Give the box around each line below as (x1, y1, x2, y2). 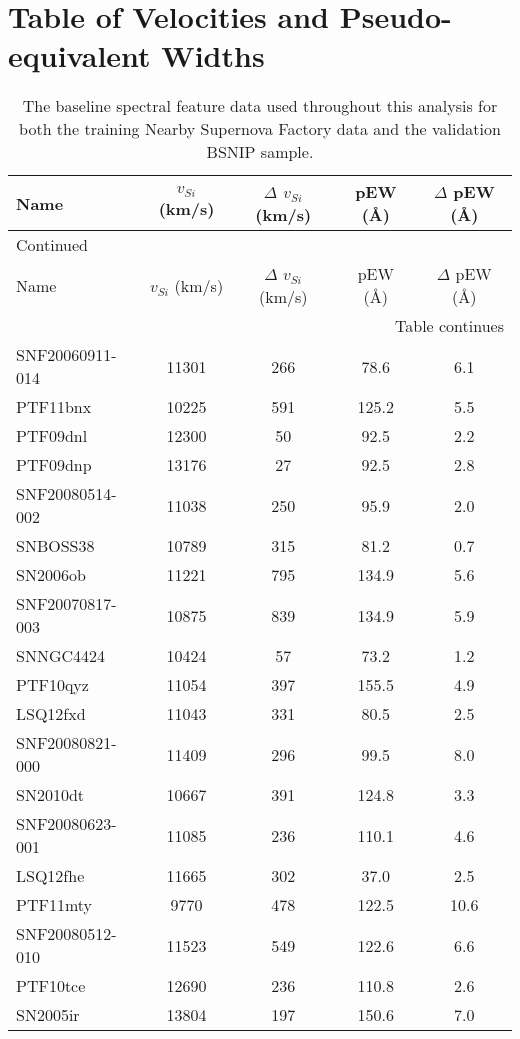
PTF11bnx (16, 395, 92, 419)
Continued (16, 233, 89, 257)
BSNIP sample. (206, 140, 314, 164)
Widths (161, 35, 265, 76)
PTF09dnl (16, 424, 88, 448)
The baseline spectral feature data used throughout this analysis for (22, 94, 498, 118)
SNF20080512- (16, 922, 117, 946)
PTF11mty (16, 893, 93, 917)
